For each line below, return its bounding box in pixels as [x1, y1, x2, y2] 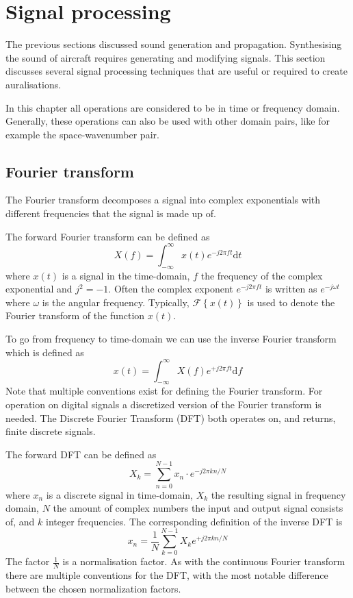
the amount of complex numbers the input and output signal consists [53, 501, 343, 515]
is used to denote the [247, 295, 335, 309]
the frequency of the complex [200, 268, 323, 282]
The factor [5, 554, 50, 569]
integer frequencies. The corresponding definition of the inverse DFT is [46, 514, 343, 528]
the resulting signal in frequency [211, 487, 346, 501]
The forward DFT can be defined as [5, 447, 157, 461]
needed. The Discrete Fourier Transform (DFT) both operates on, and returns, [5, 410, 336, 425]
